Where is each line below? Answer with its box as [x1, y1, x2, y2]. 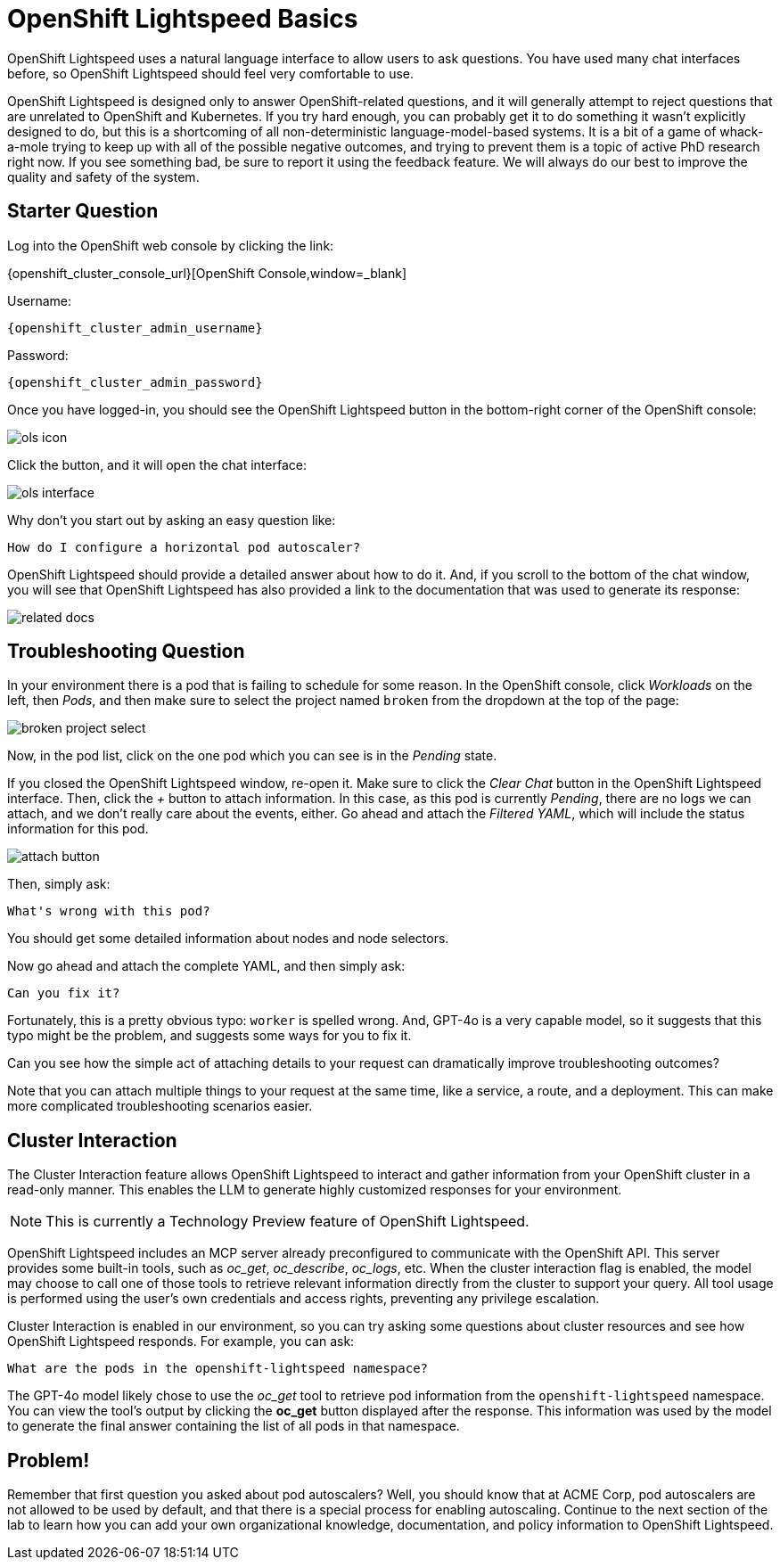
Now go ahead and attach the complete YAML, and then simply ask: [7, 958, 406, 974]
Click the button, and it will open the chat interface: [7, 456, 307, 472]
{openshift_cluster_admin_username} [7, 320, 263, 335]
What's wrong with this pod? [7, 904, 210, 919]
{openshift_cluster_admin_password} [7, 374, 263, 390]
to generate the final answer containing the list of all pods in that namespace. [7, 1418, 460, 1434]
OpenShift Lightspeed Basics [7, 4, 358, 34]
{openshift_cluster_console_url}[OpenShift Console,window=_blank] [7, 265, 407, 281]
